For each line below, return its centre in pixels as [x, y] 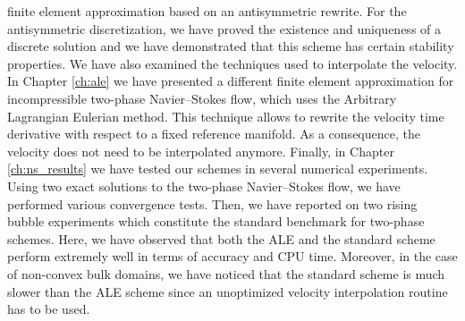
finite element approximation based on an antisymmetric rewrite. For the [207, 11]
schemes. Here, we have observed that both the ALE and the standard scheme [221, 238]
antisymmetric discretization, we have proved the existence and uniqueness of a [224, 28]
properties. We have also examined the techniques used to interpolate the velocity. [232, 63]
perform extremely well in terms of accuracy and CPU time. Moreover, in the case [232, 256]
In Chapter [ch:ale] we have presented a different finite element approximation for [231, 81]
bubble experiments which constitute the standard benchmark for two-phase [216, 221]
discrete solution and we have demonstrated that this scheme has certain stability [231, 46]
